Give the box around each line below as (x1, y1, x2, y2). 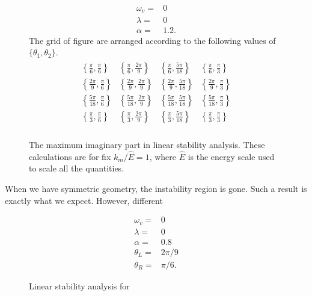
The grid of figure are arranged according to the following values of (29, 34, 276, 46)
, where (149, 150, 176, 162)
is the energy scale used (188, 150, 275, 162)
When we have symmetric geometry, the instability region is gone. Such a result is (5, 182, 307, 194)
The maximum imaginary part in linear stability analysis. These (29, 138, 265, 150)
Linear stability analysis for (29, 279, 130, 292)
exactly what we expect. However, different (5, 194, 163, 206)
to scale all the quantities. (29, 162, 124, 174)
